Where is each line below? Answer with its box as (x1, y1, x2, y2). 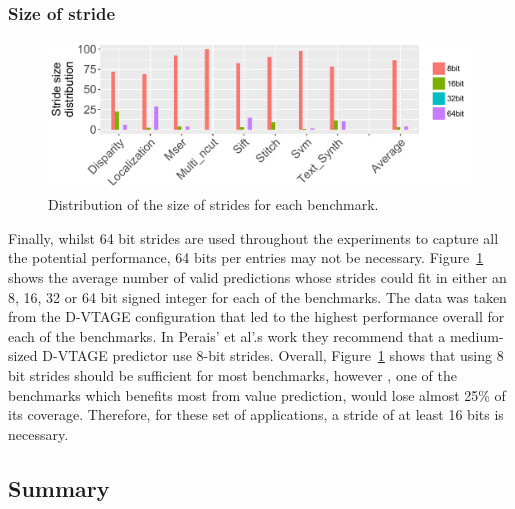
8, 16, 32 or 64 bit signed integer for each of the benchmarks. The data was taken (8, 286, 507, 307)
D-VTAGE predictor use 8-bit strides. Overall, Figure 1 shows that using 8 (42, 345, 504, 366)
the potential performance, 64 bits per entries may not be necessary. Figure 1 (8, 247, 484, 268)
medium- (449, 325, 504, 346)
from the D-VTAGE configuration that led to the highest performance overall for (8, 306, 505, 327)
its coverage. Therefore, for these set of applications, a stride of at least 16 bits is (8, 404, 504, 425)
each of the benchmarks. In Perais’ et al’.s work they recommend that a (8, 325, 446, 346)
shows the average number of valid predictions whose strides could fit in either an (8, 267, 507, 288)
